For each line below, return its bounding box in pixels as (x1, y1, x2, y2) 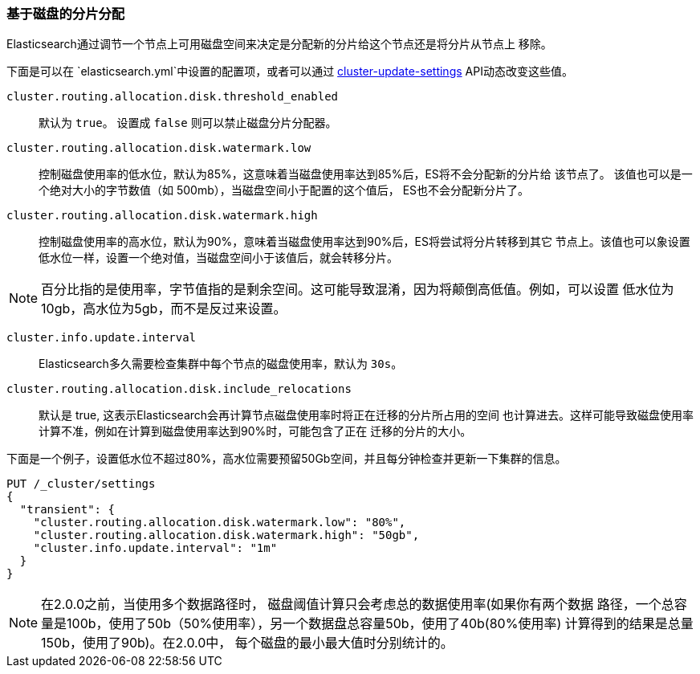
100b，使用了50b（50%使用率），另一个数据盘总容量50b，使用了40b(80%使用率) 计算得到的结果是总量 (67, 615, 694, 632)
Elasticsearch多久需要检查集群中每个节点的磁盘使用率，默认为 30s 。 (39, 357, 403, 371)
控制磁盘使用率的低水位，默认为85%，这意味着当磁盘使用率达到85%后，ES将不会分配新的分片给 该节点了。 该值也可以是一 (39, 167, 693, 182)
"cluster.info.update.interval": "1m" (33, 541, 278, 555)
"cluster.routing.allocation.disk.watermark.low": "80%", (33, 516, 406, 529)
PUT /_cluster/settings (6, 477, 156, 491)
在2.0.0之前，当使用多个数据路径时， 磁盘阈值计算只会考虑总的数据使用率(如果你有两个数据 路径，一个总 (41, 596, 674, 613)
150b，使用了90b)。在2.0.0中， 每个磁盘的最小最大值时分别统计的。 (41, 635, 454, 652)
